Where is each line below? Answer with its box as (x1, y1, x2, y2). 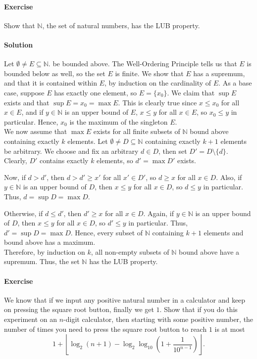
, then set (158, 145, 187, 156)
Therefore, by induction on (4, 246, 85, 257)
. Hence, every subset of (70, 227, 143, 237)
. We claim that (167, 87, 215, 97)
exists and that (4, 97, 50, 107)
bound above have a (178, 246, 240, 257)
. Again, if (143, 208, 174, 218)
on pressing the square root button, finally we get (4, 304, 154, 314)
